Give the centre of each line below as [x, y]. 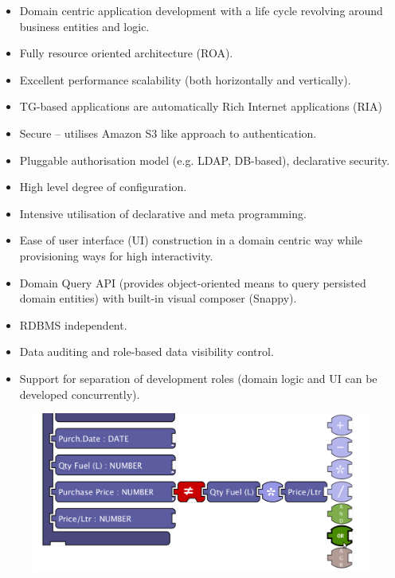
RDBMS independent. [73, 324]
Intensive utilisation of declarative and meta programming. [163, 213]
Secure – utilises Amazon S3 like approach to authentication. [168, 133]
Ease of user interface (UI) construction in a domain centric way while [191, 240]
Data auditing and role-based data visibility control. [147, 351]
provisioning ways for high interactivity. [116, 255]
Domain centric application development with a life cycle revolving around [201, 10]
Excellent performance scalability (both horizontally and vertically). [185, 79]
